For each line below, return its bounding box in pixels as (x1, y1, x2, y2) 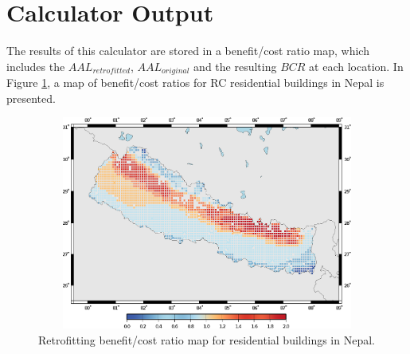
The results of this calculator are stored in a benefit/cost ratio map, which (6, 42, 369, 59)
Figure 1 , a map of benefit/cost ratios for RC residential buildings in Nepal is (6, 74, 385, 91)
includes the (6, 57, 65, 74)
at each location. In (309, 57, 404, 74)
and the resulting (193, 57, 277, 74)
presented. (6, 89, 56, 106)
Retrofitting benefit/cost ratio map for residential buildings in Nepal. (38, 331, 375, 348)
